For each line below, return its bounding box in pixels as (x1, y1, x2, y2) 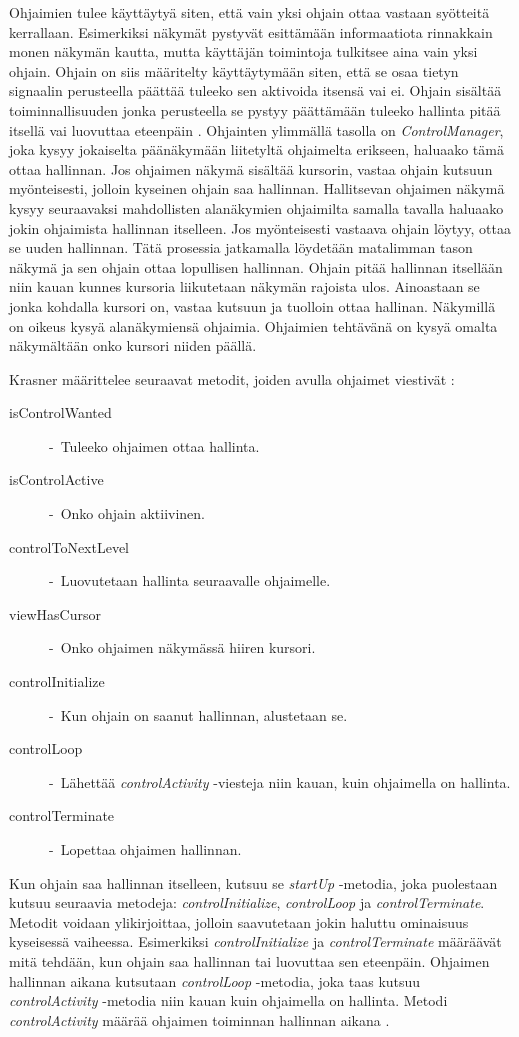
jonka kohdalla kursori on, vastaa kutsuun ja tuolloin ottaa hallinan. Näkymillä (9, 295, 496, 316)
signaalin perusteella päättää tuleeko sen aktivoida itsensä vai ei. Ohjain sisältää (9, 80, 502, 101)
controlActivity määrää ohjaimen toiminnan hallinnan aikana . (9, 1009, 390, 1030)
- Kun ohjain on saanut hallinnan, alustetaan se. (49, 704, 348, 725)
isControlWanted (9, 402, 112, 423)
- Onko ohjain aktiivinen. (49, 503, 205, 524)
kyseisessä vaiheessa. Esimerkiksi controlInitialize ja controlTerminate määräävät (9, 931, 502, 952)
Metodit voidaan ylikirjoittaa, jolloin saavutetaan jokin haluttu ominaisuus (9, 911, 469, 932)
